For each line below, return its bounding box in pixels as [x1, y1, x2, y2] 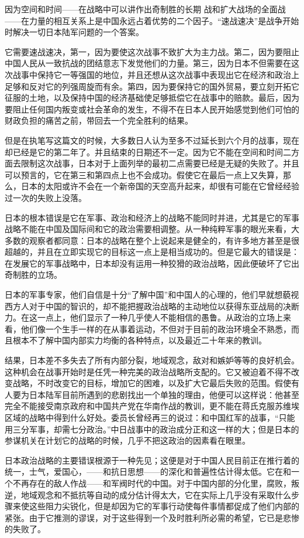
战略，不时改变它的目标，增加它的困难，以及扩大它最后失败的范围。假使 [12, 377, 291, 389]
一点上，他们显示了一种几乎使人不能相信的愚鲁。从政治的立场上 [37, 311, 283, 324]
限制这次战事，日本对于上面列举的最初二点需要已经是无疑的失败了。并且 [20, 157, 299, 169]
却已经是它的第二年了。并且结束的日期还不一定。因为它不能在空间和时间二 [5, 145, 291, 158]
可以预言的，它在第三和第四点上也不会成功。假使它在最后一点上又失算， [5, 168, 283, 181]
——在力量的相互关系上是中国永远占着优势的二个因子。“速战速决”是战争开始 [5, 14, 299, 26]
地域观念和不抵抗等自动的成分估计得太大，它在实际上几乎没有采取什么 [20, 488, 291, 500]
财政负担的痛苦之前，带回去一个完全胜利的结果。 [5, 114, 193, 127]
